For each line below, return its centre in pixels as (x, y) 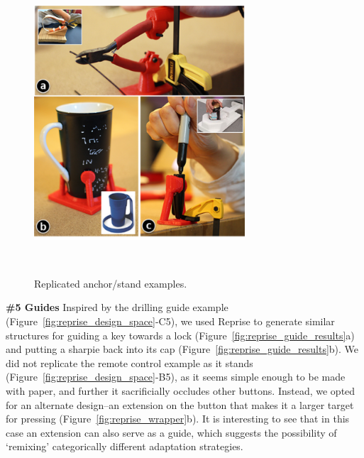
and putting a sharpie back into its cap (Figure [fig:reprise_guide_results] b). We (182, 349)
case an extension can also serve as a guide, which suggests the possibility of (171, 432)
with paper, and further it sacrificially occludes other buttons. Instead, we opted (181, 390)
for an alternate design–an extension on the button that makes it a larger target (180, 404)
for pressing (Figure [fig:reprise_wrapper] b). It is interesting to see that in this (178, 419)
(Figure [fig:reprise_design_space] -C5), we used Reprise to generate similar (170, 321)
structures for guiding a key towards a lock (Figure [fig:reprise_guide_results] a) (180, 335)
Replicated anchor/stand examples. (111, 283)
